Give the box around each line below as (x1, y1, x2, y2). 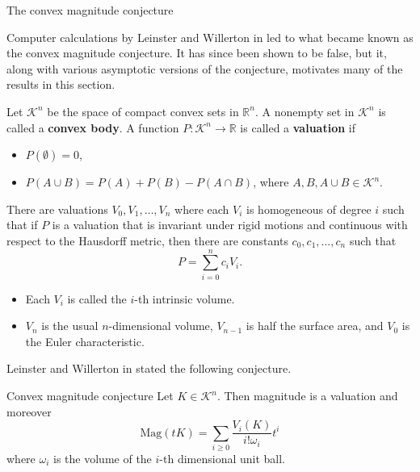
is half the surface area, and (246, 317, 384, 334)
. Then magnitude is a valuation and (216, 387, 398, 404)
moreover (6, 403, 52, 420)
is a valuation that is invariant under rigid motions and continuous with (52, 216, 408, 233)
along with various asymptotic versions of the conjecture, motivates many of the (6, 60, 403, 77)
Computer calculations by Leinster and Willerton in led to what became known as (6, 28, 414, 45)
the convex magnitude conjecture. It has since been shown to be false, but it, (6, 44, 387, 61)
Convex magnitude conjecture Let (6, 387, 174, 404)
